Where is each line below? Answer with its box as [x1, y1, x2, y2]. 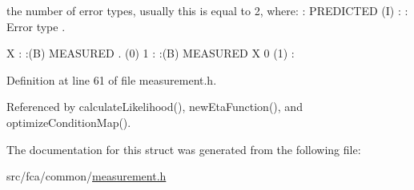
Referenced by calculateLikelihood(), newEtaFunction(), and [6, 98, 303, 115]
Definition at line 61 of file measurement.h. [6, 71, 217, 88]
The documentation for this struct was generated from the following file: [6, 141, 361, 157]
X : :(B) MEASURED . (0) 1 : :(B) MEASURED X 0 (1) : [6, 45, 295, 61]
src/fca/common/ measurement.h [6, 168, 167, 184]
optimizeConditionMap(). [6, 113, 131, 130]
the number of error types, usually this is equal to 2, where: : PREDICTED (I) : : [6, 2, 408, 18]
